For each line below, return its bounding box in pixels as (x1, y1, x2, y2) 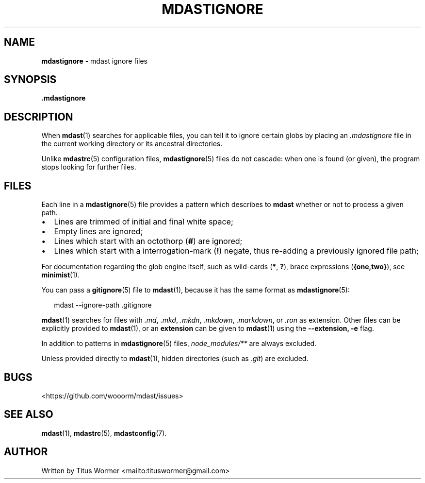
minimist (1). (41, 271, 80, 279)
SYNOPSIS (4, 73, 57, 86)
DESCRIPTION (4, 110, 73, 123)
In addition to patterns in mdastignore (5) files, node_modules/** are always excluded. (41, 339, 317, 348)
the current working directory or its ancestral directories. (41, 139, 223, 148)
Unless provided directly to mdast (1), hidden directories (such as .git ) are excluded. (41, 354, 309, 363)
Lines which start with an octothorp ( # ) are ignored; (54, 236, 243, 246)
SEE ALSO (4, 408, 53, 421)
